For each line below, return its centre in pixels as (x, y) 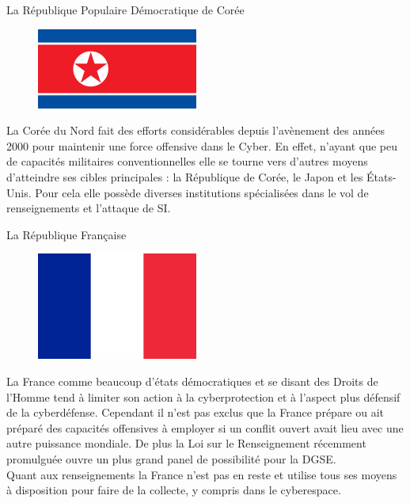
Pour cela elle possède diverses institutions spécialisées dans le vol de (202, 192)
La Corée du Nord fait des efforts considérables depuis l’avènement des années (196, 130)
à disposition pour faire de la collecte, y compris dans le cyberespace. (174, 490)
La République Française (66, 234)
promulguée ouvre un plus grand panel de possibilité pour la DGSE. (171, 458)
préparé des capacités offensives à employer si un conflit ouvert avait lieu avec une (205, 427)
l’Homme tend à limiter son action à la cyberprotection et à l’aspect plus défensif (203, 396)
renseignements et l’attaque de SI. (89, 208)
